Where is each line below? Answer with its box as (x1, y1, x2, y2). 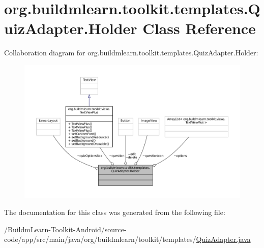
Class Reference (142, 18, 256, 39)
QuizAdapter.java (196, 234, 251, 244)
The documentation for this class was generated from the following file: (4, 207, 225, 218)
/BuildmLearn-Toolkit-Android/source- (4, 224, 127, 234)
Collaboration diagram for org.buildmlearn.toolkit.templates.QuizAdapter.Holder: (4, 47, 258, 58)
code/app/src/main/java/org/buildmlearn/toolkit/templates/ (4, 234, 196, 244)
